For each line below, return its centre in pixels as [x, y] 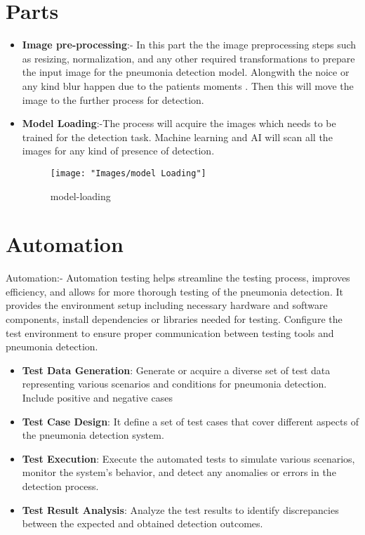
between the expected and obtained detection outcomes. [142, 523]
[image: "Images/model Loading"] [128, 173]
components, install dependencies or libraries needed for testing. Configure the [174, 319]
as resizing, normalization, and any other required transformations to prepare [188, 58]
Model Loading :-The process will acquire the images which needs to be [179, 123]
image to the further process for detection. [113, 99]
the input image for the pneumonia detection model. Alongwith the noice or [186, 72]
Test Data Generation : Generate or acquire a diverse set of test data [176, 370]
